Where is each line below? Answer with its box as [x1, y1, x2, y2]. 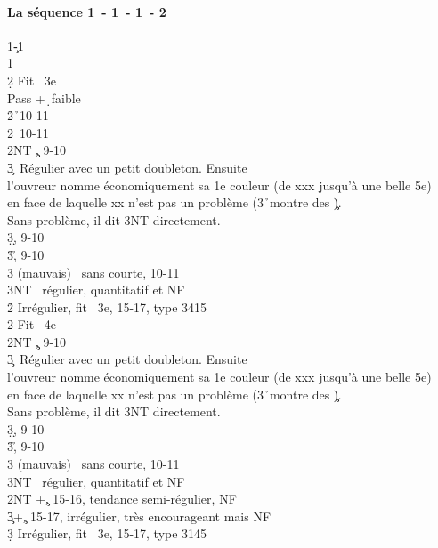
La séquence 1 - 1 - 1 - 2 [7, 2, 166, 20]
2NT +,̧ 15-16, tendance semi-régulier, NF [7, 489, 237, 508]
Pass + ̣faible [7, 88, 81, 107]
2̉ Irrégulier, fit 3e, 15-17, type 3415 [7, 297, 207, 316]
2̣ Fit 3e [7, 70, 57, 89]
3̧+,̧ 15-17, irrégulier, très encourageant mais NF [7, 506, 272, 525]
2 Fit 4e [7, 315, 57, 334]
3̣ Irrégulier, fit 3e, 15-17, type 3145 [7, 524, 207, 543]
